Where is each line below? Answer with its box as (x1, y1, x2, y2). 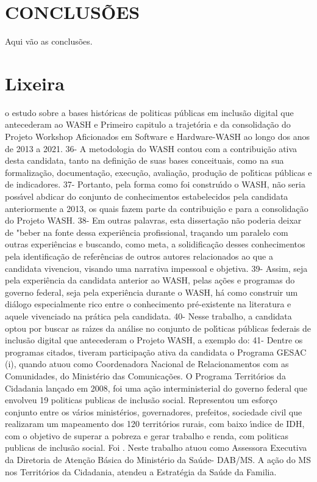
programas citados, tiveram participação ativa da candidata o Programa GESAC (5, 345, 307, 358)
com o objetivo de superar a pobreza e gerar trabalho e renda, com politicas (5, 429, 289, 442)
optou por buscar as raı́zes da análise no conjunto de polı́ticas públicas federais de (5, 321, 311, 334)
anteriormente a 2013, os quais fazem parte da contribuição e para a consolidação (5, 202, 308, 214)
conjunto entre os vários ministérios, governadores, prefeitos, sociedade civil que (5, 405, 302, 418)
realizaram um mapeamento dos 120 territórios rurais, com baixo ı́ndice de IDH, (5, 417, 305, 430)
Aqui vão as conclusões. (5, 35, 93, 48)
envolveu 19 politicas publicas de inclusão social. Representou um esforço (5, 393, 277, 406)
